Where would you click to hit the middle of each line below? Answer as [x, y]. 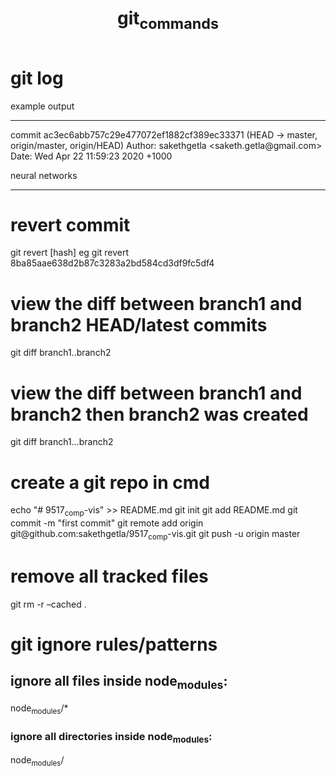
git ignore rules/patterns [114, 644]
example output [42, 106]
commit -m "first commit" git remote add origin [107, 523]
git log [37, 78]
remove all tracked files [109, 576]
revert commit [70, 224]
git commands [168, 20]
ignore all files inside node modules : [119, 682]
